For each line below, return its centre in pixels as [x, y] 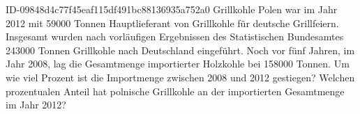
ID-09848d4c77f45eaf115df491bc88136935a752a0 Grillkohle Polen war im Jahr [172, 9]
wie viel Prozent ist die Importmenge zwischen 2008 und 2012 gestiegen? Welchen [180, 77]
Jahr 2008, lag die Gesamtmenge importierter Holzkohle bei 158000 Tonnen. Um [178, 64]
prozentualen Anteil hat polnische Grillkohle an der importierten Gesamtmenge [175, 91]
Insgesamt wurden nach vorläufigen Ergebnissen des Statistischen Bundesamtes [175, 36]
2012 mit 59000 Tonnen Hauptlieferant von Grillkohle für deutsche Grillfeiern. [172, 23]
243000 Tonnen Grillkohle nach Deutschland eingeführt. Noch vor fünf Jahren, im [180, 50]
